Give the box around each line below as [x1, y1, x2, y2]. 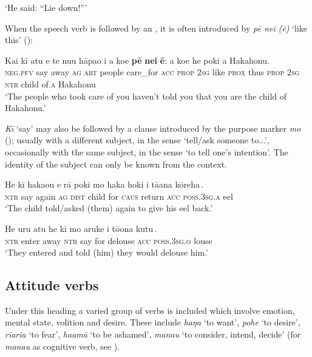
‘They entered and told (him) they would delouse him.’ [5, 246, 208, 259]
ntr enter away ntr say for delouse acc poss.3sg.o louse [5, 234, 212, 246]
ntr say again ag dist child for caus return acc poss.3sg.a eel [5, 189, 233, 202]
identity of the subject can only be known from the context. [5, 157, 228, 170]
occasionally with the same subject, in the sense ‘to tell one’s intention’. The [5, 145, 288, 158]
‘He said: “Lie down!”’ [5, 1, 87, 13]
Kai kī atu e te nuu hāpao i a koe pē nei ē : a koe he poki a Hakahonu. [5, 53, 270, 66]
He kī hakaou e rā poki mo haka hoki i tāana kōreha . [5, 178, 204, 191]
